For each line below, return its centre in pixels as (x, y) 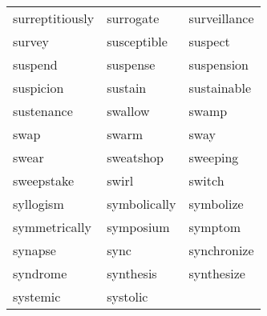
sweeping (214, 157)
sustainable (220, 88)
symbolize (216, 204)
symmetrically (52, 227)
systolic (127, 296)
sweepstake (44, 180)
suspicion (38, 88)
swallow (128, 111)
